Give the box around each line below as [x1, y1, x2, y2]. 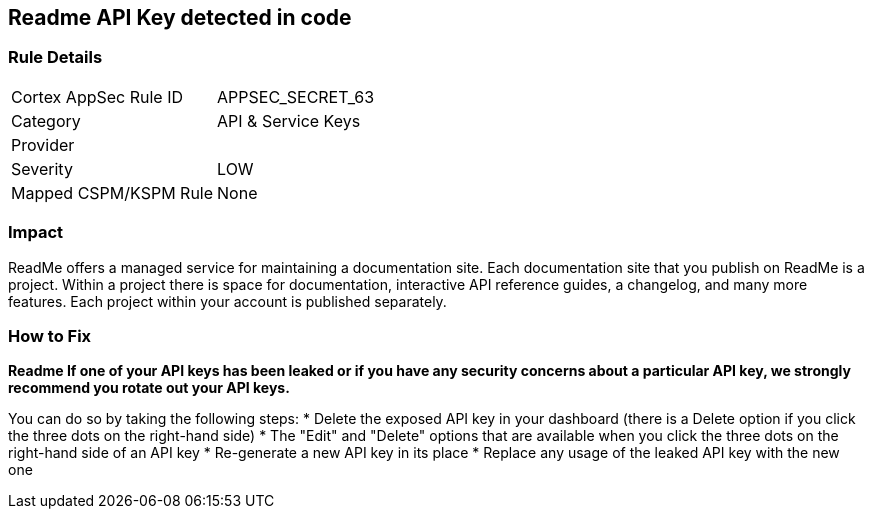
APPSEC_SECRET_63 [217, 86, 375, 107]
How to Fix [8, 325, 92, 346]
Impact [8, 222, 64, 243]
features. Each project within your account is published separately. [8, 292, 447, 310]
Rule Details [8, 47, 103, 68]
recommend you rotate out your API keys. [8, 379, 290, 397]
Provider [11, 134, 75, 155]
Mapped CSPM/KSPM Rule [11, 182, 214, 203]
